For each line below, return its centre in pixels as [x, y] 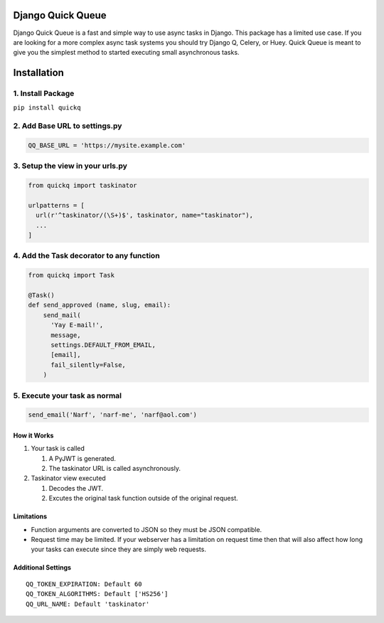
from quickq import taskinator [83, 186]
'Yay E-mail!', [77, 325]
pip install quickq [47, 108]
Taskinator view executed [68, 478]
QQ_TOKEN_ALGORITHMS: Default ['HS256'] [97, 594]
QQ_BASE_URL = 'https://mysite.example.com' [107, 145]
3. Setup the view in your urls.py [70, 166]
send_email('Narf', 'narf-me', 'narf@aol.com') [112, 415]
